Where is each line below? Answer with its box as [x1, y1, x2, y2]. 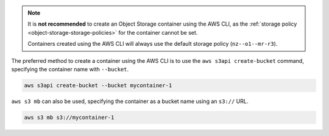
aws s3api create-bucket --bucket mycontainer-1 [24, 82, 172, 88]
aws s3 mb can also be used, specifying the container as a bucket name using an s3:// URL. [11, 98, 249, 105]
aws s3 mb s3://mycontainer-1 [24, 113, 115, 121]
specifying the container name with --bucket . [11, 65, 129, 73]
